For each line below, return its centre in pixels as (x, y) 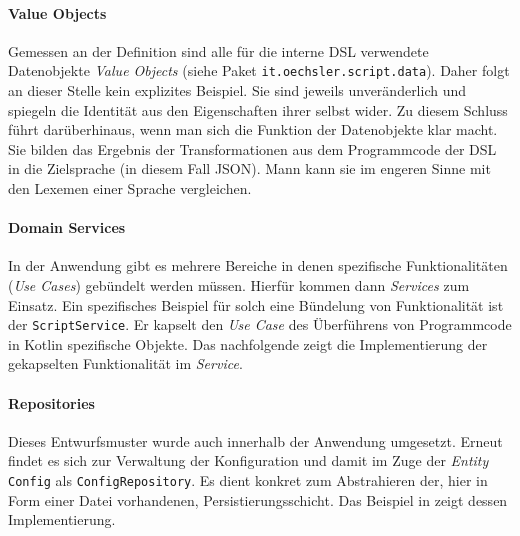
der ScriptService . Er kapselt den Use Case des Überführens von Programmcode (260, 324)
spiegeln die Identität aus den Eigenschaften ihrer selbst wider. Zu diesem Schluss (258, 109)
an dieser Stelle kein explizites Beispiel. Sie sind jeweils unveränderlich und (237, 90)
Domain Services (67, 227)
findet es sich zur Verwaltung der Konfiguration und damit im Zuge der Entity (248, 460)
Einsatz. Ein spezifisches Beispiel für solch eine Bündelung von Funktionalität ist (256, 304)
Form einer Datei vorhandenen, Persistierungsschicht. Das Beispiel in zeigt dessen (258, 499)
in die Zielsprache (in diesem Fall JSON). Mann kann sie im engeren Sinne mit (249, 168)
